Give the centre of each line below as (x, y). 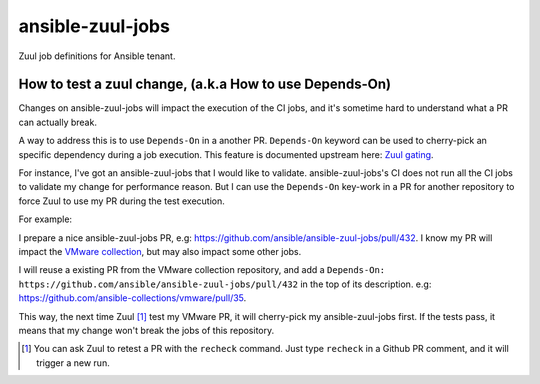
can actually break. (57, 122)
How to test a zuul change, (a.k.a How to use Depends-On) (205, 84)
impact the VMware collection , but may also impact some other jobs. (160, 251)
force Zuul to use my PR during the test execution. (121, 201)
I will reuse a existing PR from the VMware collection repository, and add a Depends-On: (201, 270)
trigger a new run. (73, 362)
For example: (45, 219)
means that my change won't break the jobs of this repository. (146, 330)
